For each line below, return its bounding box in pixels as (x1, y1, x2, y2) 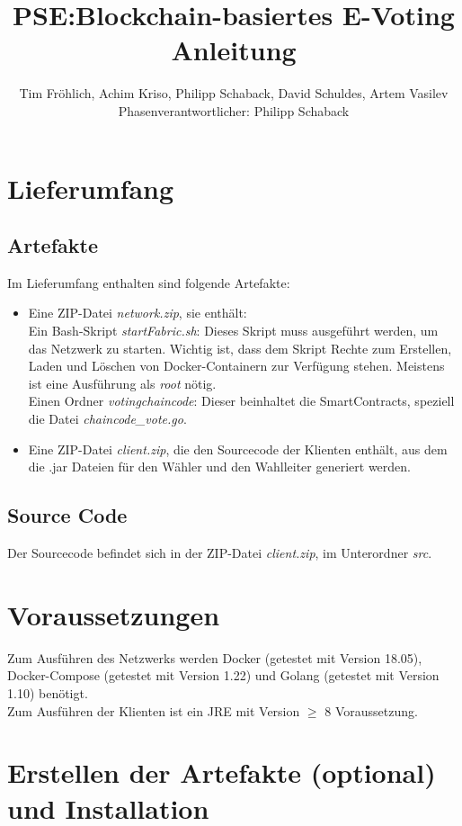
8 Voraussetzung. (324, 701, 418, 720)
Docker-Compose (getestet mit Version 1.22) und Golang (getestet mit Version (7, 666, 440, 685)
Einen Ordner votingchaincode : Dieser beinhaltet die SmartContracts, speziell (28, 391, 455, 410)
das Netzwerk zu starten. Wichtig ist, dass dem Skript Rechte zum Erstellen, (28, 338, 452, 357)
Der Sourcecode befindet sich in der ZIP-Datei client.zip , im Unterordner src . (7, 543, 432, 562)
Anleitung (171, 31, 297, 68)
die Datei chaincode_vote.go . (28, 409, 187, 428)
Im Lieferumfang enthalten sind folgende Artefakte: (7, 273, 290, 292)
